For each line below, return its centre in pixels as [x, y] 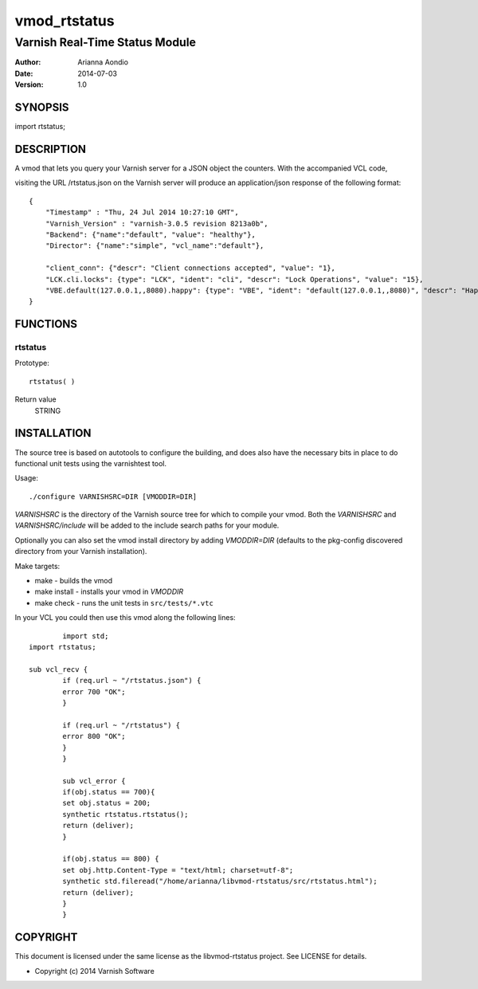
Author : [28, 62]
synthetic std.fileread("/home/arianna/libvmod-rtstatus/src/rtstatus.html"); [220, 881]
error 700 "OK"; [94, 692]
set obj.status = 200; [107, 803]
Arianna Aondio [103, 62]
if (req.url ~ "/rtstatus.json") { [132, 681]
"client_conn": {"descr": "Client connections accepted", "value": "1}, [190, 268]
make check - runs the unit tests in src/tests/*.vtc [124, 602]
